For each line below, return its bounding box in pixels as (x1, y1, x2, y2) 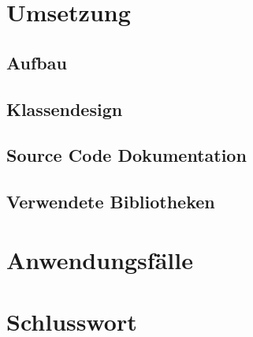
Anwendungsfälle (6, 243, 193, 275)
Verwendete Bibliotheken (6, 189, 215, 214)
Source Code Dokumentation (6, 143, 247, 167)
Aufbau (6, 50, 67, 74)
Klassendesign (6, 96, 123, 121)
